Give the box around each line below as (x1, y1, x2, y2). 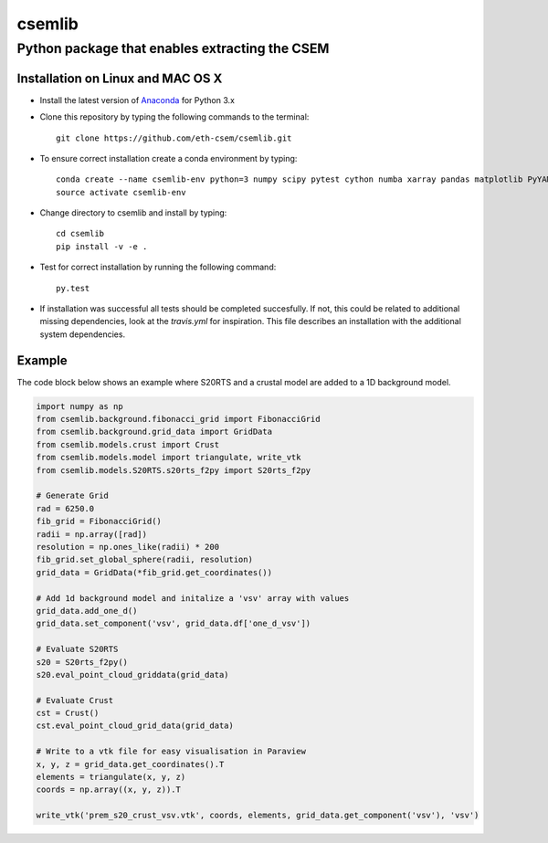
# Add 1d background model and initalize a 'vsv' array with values (36, 593, 350, 603)
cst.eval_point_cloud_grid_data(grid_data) (36, 721, 235, 731)
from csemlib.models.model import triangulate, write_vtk (36, 452, 301, 463)
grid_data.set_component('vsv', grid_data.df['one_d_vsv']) (36, 618, 311, 629)
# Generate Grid (36, 490, 110, 501)
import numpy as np (36, 401, 123, 411)
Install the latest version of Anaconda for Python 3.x (39, 94, 235, 105)
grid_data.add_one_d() (36, 606, 138, 616)
